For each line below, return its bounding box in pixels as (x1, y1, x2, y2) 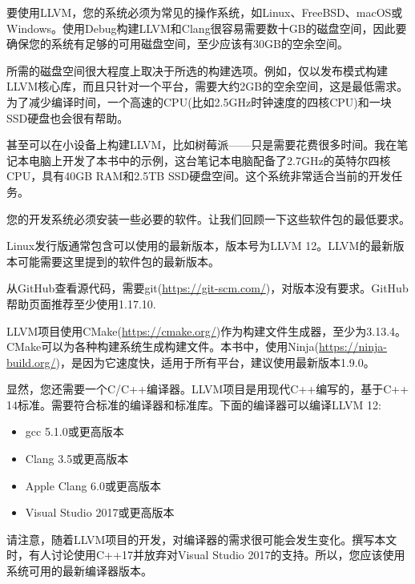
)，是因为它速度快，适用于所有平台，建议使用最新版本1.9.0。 (55, 353, 375, 370)
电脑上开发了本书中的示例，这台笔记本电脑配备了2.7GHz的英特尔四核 (28, 151, 391, 168)
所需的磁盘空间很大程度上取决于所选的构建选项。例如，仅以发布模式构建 (6, 62, 388, 79)
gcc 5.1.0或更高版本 (25, 423, 124, 440)
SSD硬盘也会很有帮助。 (6, 109, 129, 126)
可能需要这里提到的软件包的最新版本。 (17, 252, 220, 269)
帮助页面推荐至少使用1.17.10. (6, 295, 156, 312)
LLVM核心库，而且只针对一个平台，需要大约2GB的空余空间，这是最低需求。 (6, 78, 409, 95)
